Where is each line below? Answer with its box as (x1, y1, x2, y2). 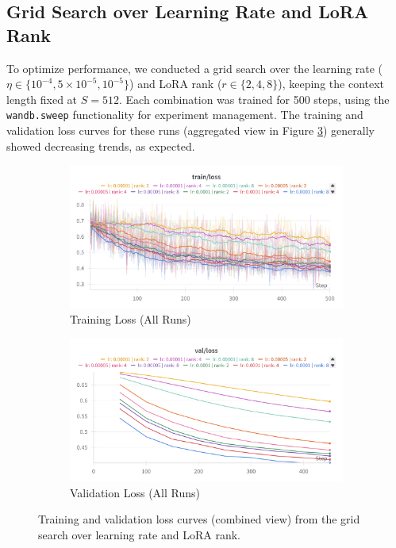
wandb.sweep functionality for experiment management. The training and (6, 106, 363, 123)
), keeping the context (278, 75, 385, 92)
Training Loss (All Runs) (70, 311, 191, 328)
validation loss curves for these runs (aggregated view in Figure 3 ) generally (6, 122, 375, 139)
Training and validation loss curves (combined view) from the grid (38, 511, 360, 527)
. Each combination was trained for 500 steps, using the (118, 90, 390, 107)
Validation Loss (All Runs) (70, 484, 200, 500)
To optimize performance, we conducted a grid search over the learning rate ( (6, 59, 383, 76)
